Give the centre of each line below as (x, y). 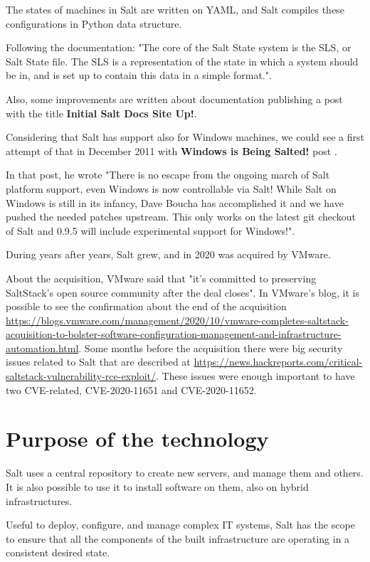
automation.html (42, 348)
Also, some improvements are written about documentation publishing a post (174, 99)
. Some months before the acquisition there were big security (211, 348)
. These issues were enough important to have (255, 376)
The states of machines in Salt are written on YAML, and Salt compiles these (175, 9)
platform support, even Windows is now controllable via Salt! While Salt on (171, 188)
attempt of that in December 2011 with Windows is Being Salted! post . (171, 150)
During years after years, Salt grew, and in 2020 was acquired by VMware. (168, 254)
